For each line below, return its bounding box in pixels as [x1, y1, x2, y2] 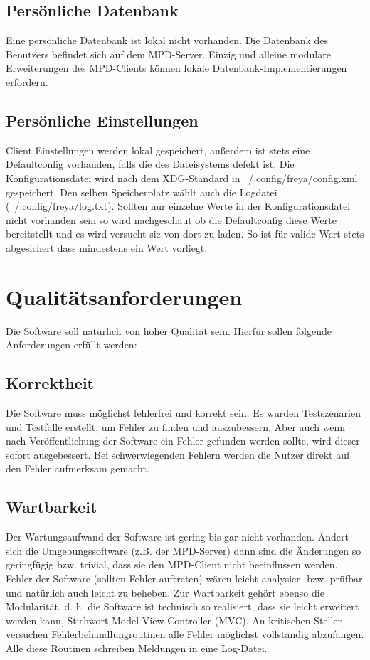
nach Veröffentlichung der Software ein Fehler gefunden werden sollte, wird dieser [6, 433, 360, 448]
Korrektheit [6, 372, 95, 394]
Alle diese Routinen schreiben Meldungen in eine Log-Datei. [6, 640, 268, 655]
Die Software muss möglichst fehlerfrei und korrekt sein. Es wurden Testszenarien [6, 405, 361, 420]
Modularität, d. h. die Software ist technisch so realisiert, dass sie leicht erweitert [6, 599, 359, 614]
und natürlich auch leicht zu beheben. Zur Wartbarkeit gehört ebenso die [6, 585, 324, 600]
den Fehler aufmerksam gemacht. [6, 461, 149, 476]
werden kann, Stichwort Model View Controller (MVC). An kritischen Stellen [6, 612, 344, 627]
